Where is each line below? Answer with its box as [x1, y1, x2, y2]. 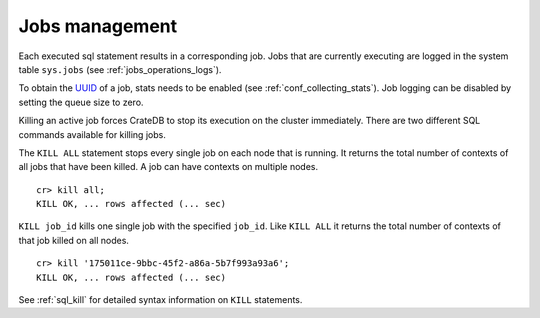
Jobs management [18, 15, 178, 37]
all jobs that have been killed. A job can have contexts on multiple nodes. [18, 161, 319, 173]
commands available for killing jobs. [18, 128, 167, 140]
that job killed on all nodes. [18, 234, 130, 246]
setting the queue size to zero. [18, 96, 144, 108]
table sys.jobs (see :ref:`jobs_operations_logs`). [18, 63, 222, 75]
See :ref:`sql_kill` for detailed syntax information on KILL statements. [18, 294, 303, 306]
